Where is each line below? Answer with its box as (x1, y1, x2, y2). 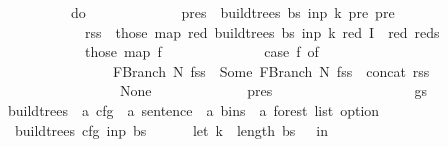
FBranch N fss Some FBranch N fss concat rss (112, 60, 430, 81)
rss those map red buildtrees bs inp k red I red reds (84, 21, 440, 42)
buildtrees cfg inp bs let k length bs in (14, 119, 328, 140)
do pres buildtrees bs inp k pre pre (70, 2, 395, 22)
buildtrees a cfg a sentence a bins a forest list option (7, 99, 380, 120)
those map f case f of (84, 41, 319, 62)
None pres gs (119, 80, 428, 101)
